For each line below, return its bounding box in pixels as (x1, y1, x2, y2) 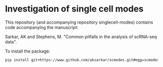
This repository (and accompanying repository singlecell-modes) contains (5, 19, 153, 25)
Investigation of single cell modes (5, 3, 144, 14)
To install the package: (5, 48, 50, 54)
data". (5, 39, 17, 44)
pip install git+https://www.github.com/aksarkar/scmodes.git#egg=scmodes (5, 57, 160, 62)
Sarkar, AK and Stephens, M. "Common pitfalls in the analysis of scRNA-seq (5, 34, 157, 40)
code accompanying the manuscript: (5, 24, 79, 30)
